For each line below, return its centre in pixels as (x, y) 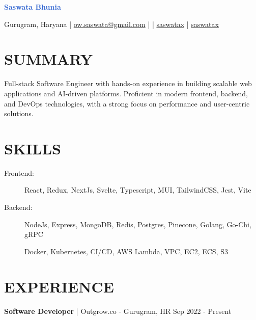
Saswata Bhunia (33, 7)
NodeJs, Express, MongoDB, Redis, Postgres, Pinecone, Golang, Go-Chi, (138, 224)
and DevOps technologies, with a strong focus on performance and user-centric (127, 103)
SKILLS (33, 148)
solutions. (19, 113)
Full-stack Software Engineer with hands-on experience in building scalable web (128, 83)
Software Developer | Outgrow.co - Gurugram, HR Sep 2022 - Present (118, 311)
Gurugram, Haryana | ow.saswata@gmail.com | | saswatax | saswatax (111, 24)
